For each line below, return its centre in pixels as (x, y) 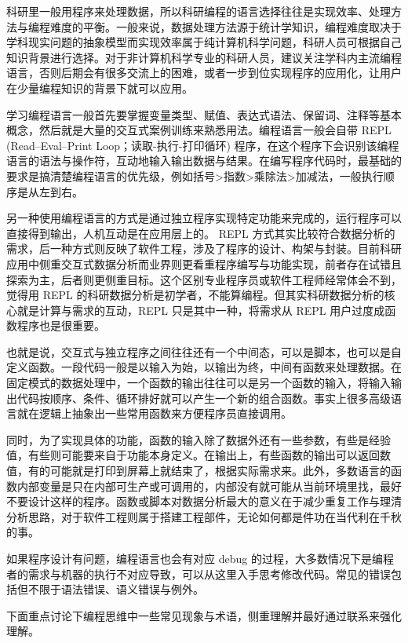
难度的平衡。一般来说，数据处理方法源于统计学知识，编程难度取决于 (226, 26)
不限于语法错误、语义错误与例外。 (116, 589)
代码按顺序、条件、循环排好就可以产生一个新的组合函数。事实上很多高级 (204, 398)
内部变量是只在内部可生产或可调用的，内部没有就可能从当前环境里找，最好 (209, 486)
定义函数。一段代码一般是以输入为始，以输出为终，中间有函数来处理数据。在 (204, 367)
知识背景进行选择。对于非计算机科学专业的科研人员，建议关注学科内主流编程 (204, 57)
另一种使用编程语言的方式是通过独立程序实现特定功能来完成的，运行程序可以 (204, 218)
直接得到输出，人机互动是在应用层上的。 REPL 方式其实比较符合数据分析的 (201, 233)
